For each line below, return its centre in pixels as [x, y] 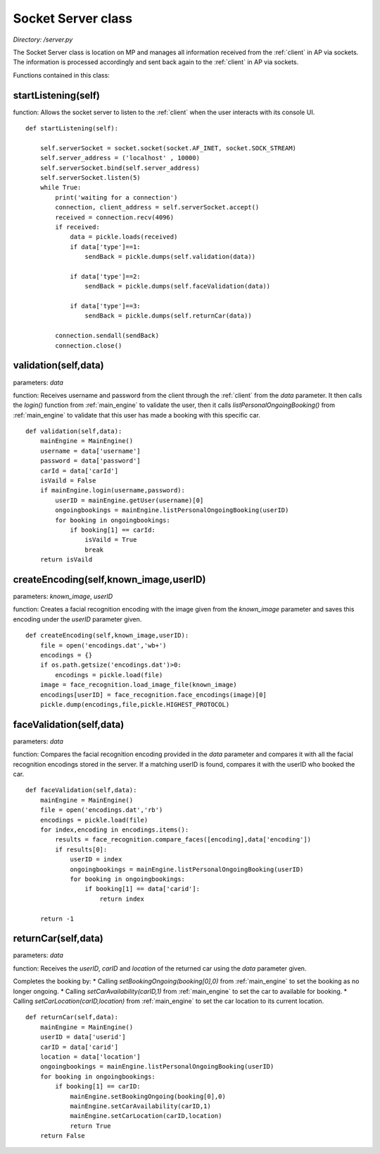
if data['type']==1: [105, 247]
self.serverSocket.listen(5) [90, 177]
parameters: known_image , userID [63, 597]
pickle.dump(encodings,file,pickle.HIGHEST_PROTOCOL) [135, 704]
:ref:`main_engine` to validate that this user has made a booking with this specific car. [137, 415]
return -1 [57, 918]
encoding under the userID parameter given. [77, 619]
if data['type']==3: [105, 306]
